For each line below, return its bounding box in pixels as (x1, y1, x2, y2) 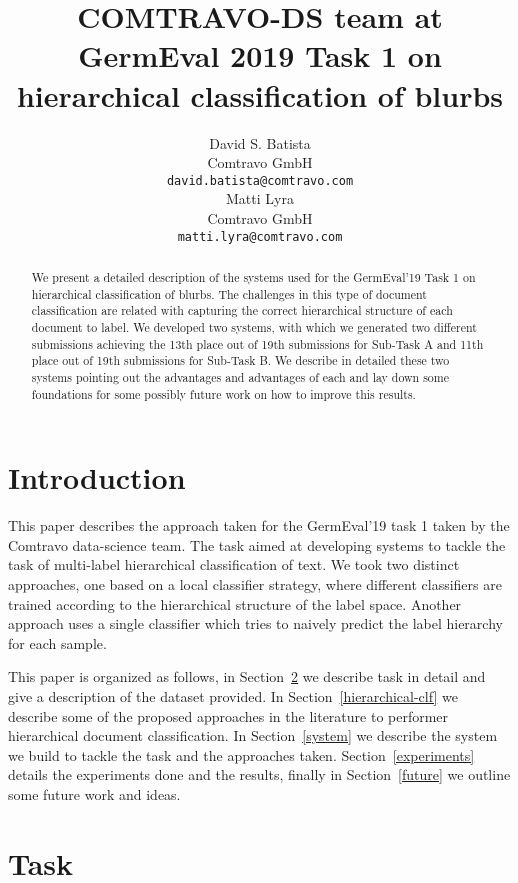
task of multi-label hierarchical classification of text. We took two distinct (8, 554, 460, 575)
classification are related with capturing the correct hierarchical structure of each (31, 302, 453, 319)
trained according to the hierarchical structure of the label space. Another (8, 593, 462, 614)
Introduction (8, 457, 186, 498)
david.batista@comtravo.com (166, 173, 354, 188)
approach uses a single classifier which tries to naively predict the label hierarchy (8, 613, 503, 634)
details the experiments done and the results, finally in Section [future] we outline (8, 764, 511, 785)
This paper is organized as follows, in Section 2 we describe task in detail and (8, 666, 486, 687)
